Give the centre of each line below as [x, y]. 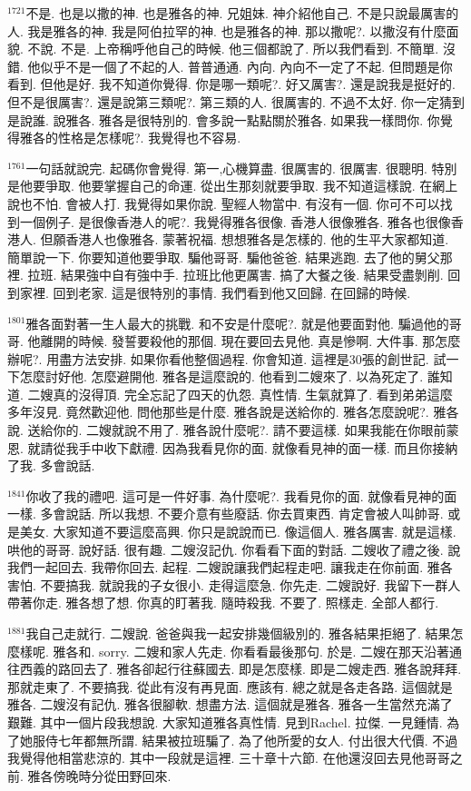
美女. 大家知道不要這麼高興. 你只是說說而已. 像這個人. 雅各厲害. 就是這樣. [238, 532]
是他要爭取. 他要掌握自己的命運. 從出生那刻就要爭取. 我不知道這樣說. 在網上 [233, 186]
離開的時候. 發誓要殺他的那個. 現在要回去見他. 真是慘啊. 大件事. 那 [238, 341]
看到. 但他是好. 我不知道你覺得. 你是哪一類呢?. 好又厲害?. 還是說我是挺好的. [231, 84]
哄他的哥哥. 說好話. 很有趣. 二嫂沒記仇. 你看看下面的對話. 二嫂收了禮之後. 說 [234, 549]
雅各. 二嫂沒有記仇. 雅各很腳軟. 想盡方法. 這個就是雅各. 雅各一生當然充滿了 [230, 704]
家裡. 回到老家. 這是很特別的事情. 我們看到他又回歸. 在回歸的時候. [215, 292]
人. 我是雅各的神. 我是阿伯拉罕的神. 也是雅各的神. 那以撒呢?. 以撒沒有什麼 [227, 30]
